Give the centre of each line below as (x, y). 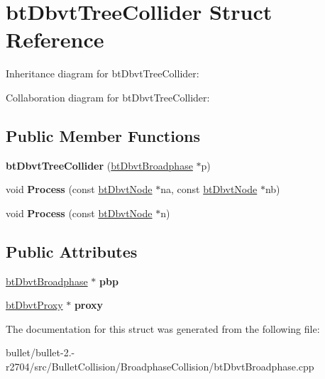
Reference (55, 39)
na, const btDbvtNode (209, 189)
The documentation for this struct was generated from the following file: (163, 328)
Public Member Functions (103, 135)
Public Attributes (72, 251)
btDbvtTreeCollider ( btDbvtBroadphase (99, 165)
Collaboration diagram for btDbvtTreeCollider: (108, 97)
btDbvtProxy (34, 305)
